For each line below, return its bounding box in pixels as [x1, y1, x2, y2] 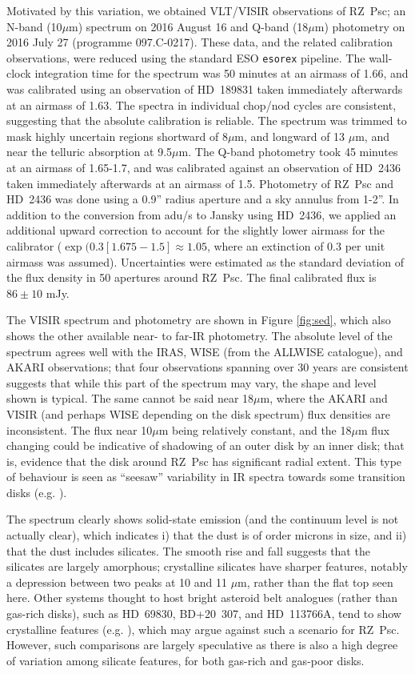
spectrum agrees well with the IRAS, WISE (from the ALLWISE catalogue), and [6, 343, 403, 359]
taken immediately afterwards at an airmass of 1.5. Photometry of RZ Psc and [6, 175, 394, 191]
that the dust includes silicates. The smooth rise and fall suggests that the [6, 542, 370, 559]
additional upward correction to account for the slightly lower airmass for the [6, 222, 385, 239]
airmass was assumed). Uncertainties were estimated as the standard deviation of [6, 253, 405, 270]
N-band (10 [6, 18, 62, 34]
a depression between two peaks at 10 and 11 [6, 573, 227, 590]
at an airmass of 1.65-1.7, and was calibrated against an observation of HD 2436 [6, 159, 401, 175]
